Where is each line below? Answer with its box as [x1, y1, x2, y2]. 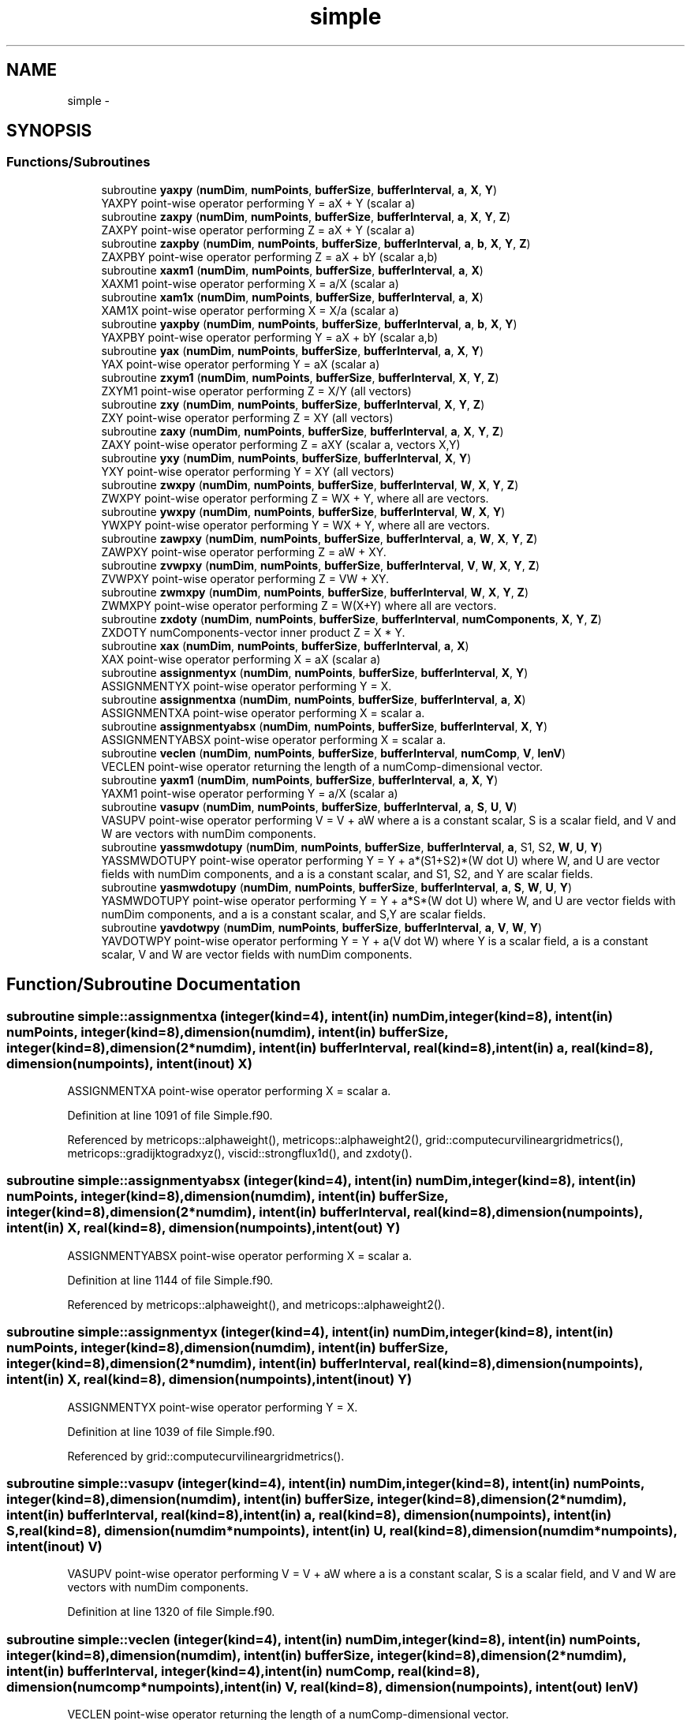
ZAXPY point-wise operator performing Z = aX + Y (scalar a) [101, 222, 415, 237]
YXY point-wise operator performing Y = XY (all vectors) [101, 464, 394, 478]
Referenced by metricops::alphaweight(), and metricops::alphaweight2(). [67, 1297, 445, 1311]
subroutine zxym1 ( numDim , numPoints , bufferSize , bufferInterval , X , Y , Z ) [101, 370, 499, 384]
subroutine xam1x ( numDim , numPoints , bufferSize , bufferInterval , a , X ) [101, 290, 484, 304]
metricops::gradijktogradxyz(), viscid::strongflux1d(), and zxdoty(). [67, 1146, 413, 1161]
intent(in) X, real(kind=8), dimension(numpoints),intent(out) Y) [6, 1220, 401, 1236]
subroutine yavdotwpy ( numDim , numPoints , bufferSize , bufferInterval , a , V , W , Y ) [101, 920, 543, 934]
